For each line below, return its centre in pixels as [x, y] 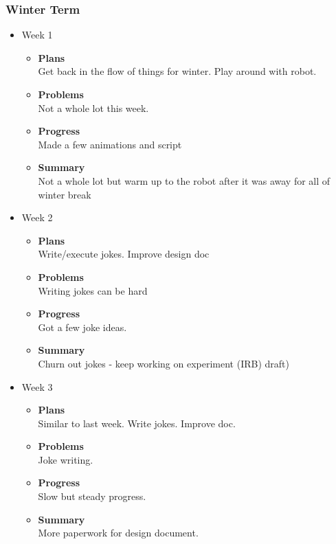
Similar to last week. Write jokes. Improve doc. [137, 423]
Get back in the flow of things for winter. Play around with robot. [177, 71]
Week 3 [37, 386]
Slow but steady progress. [92, 496]
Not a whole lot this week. [93, 107]
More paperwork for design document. [118, 533]
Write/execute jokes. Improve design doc [124, 254]
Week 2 [37, 217]
